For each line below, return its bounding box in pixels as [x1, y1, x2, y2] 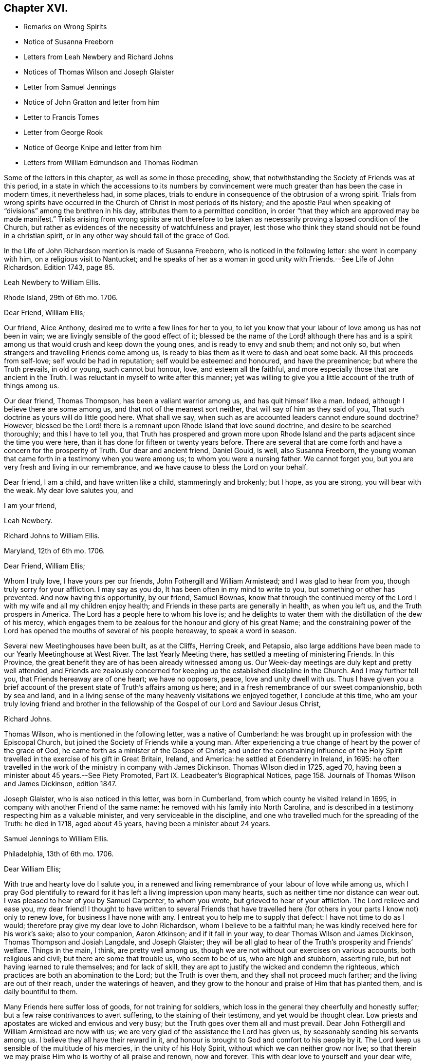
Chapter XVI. [4, 2, 68, 14]
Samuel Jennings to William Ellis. [4, 834, 109, 843]
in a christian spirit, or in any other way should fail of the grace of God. [4, 231, 230, 240]
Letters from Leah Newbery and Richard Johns [23, 53, 173, 61]
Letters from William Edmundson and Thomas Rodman [23, 158, 198, 167]
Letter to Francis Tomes [23, 113, 99, 122]
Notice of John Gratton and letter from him [23, 98, 160, 107]
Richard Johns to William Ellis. [4, 531, 100, 540]
